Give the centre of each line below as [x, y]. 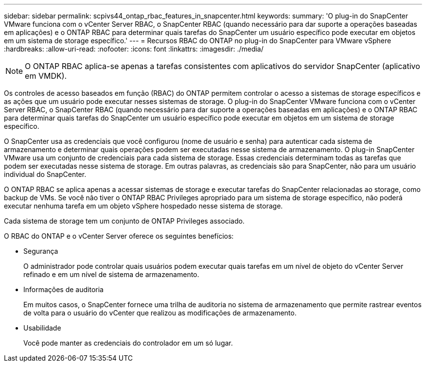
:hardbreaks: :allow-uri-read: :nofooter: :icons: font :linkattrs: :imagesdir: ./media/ [134, 49]
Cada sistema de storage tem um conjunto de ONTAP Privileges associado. [124, 221]
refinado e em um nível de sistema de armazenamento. [111, 274]
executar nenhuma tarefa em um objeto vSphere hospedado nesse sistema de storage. [143, 206]
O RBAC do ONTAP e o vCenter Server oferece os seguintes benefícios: [119, 236]
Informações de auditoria [63, 289]
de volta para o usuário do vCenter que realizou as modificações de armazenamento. [160, 313]
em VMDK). [46, 76]
